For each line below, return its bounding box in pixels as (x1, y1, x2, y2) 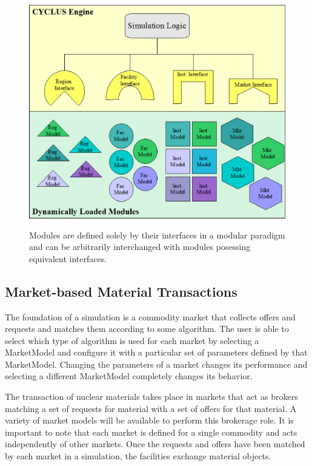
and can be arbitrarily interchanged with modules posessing (29, 240, 251, 253)
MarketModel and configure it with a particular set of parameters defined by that (5, 346, 308, 359)
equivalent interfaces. (29, 252, 107, 265)
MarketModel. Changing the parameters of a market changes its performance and (5, 357, 308, 370)
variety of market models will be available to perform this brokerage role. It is (5, 414, 294, 427)
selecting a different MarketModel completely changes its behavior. (5, 370, 253, 382)
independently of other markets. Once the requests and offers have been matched (5, 437, 305, 450)
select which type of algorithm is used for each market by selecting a (5, 334, 259, 346)
